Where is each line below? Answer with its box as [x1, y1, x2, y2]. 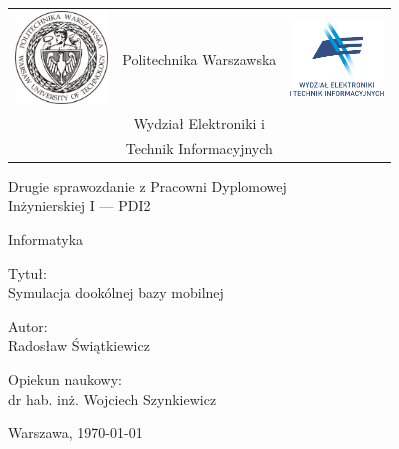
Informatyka [8, 229, 84, 250]
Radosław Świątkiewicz [8, 335, 150, 356]
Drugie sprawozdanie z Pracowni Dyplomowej [8, 175, 287, 196]
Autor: [8, 315, 48, 336]
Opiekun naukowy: [8, 369, 122, 390]
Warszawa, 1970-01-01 [8, 422, 143, 443]
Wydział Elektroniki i [133, 112, 266, 133]
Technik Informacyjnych [125, 137, 273, 158]
